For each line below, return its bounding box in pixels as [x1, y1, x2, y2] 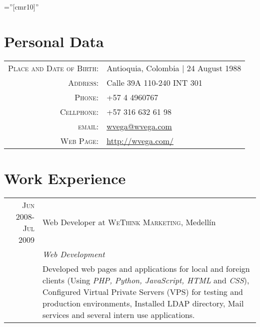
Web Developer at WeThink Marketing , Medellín [42, 216, 216, 228]
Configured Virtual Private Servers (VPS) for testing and [42, 285, 243, 297]
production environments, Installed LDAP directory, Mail [42, 297, 244, 309]
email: [78, 120, 99, 132]
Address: [68, 76, 99, 88]
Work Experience [4, 168, 126, 188]
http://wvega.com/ [106, 134, 173, 146]
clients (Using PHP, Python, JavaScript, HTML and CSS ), [42, 274, 249, 286]
